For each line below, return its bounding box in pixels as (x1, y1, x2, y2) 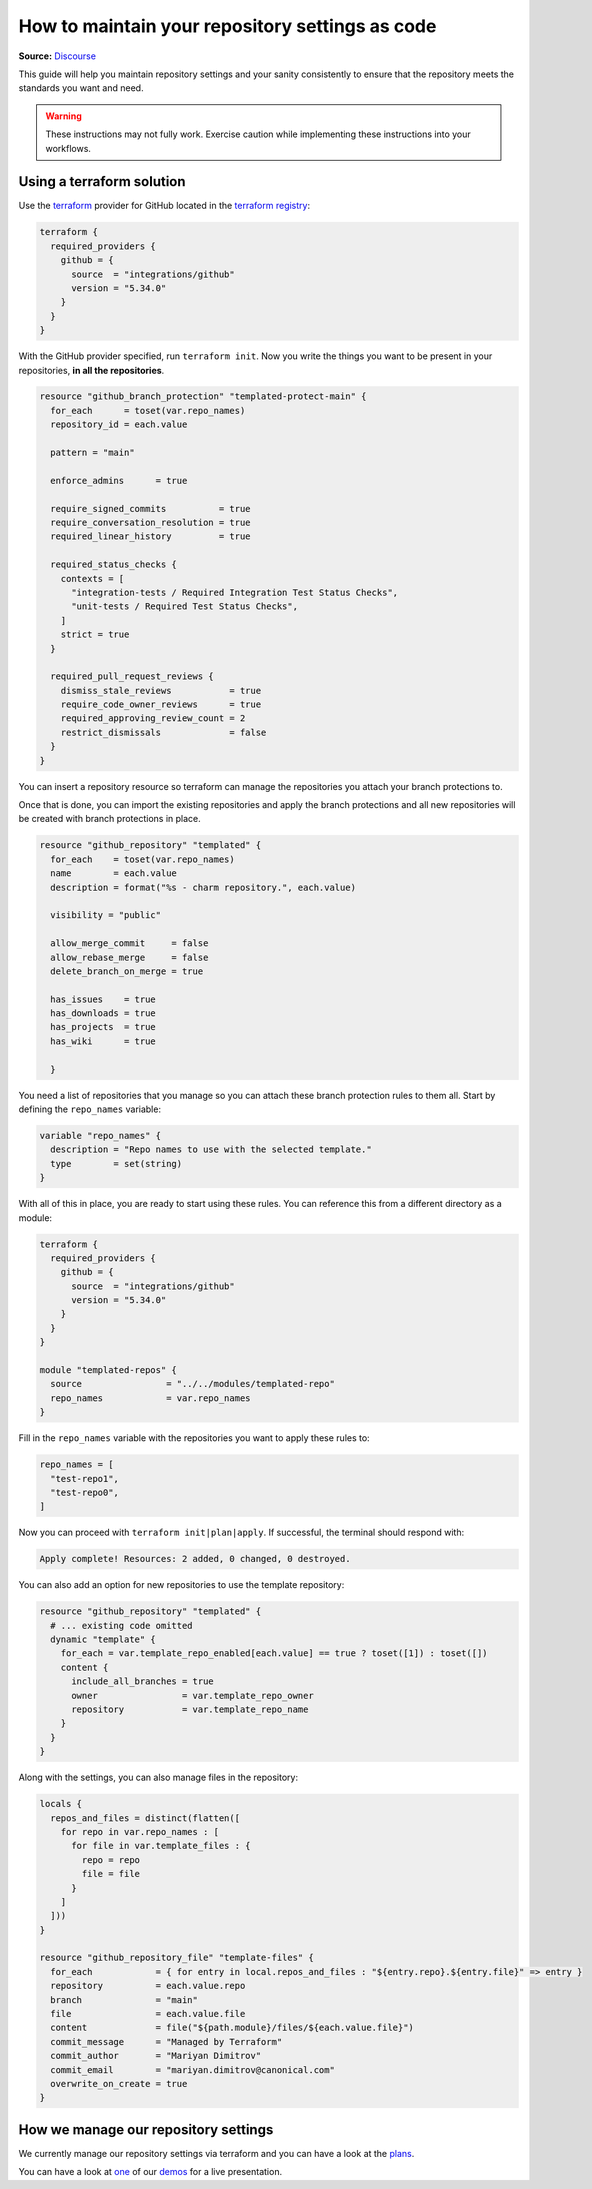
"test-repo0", (50, 1486, 120, 1498)
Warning (45, 110, 82, 122)
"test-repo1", (50, 1473, 120, 1484)
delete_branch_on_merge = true (50, 965, 204, 977)
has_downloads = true (50, 1008, 157, 1019)
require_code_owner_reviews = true (60, 699, 262, 710)
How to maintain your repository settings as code (18, 15, 437, 37)
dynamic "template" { (50, 1634, 157, 1645)
